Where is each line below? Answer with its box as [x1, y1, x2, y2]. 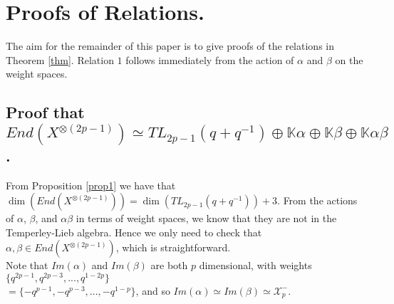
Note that [6, 258, 48, 273]
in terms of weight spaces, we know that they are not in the [76, 211, 337, 226]
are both [150, 258, 188, 273]
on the [335, 52, 363, 67]
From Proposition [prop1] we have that [6, 177, 176, 192]
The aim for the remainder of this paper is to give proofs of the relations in [6, 38, 334, 53]
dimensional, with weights [199, 258, 312, 273]
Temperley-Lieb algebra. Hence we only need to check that [6, 224, 262, 239]
